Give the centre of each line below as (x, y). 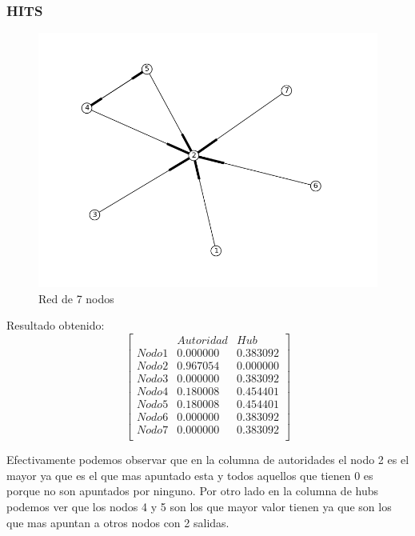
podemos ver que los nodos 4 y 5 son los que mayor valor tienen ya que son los (199, 507)
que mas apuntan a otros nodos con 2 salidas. (118, 522)
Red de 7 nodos (76, 298)
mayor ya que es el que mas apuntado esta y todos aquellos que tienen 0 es (190, 475)
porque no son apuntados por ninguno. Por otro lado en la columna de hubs (192, 491)
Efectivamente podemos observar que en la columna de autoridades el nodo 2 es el (208, 460)
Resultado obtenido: (56, 325)
